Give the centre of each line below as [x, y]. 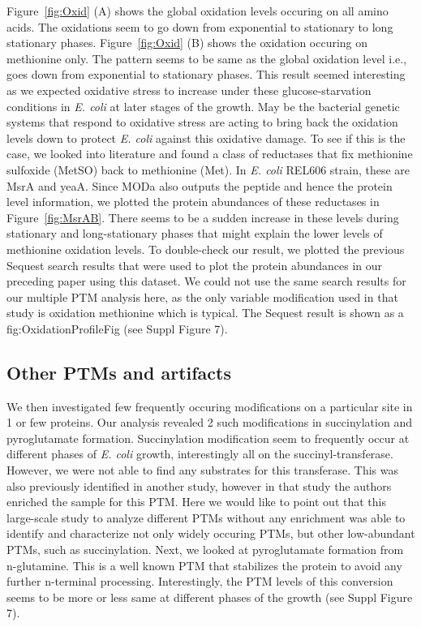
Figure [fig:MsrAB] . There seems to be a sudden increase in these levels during [203, 217]
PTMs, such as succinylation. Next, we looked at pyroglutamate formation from [205, 550]
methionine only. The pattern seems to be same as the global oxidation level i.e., [207, 58]
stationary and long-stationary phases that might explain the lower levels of [195, 233]
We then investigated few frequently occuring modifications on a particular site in [210, 406]
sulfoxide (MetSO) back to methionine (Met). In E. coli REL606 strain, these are [208, 169]
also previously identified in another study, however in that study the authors [199, 485]
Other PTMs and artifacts [119, 372]
